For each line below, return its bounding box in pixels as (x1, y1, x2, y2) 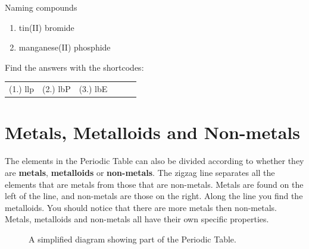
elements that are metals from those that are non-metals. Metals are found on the (5, 178, 304, 190)
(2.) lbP (42, 83, 71, 95)
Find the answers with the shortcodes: (5, 61, 144, 73)
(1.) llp (9, 83, 35, 95)
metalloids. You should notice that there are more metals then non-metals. (5, 201, 277, 213)
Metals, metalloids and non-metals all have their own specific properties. (5, 213, 269, 225)
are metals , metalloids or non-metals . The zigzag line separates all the (5, 166, 275, 178)
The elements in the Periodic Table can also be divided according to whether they (5, 155, 304, 167)
